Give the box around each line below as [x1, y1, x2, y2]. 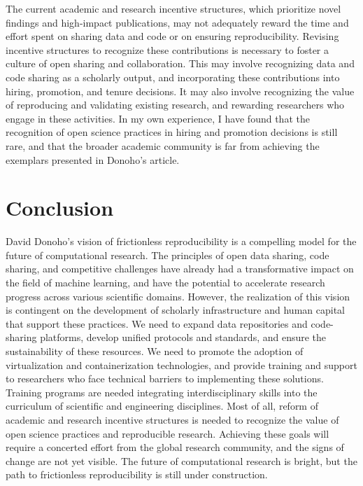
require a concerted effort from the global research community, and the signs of [6, 440, 344, 454]
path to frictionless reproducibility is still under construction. [6, 467, 268, 482]
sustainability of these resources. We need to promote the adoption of [6, 344, 304, 358]
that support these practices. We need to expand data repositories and [6, 316, 308, 331]
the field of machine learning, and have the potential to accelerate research [6, 275, 325, 290]
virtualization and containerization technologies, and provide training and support [6, 357, 357, 372]
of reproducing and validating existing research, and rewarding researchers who [6, 97, 345, 112]
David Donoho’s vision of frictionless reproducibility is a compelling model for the [6, 234, 357, 249]
